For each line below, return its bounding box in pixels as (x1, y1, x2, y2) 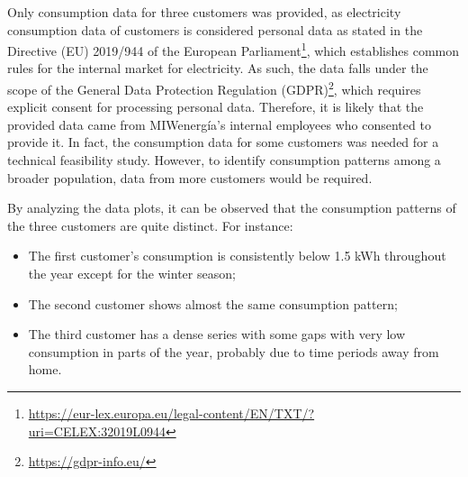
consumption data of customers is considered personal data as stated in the (7, 20, 423, 39)
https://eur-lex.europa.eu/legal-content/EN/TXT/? (28, 404, 315, 422)
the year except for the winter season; (28, 264, 236, 283)
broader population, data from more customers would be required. (7, 168, 373, 187)
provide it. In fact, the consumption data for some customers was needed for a (7, 133, 439, 151)
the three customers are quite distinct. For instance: (7, 216, 293, 234)
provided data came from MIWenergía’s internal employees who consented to (7, 115, 431, 133)
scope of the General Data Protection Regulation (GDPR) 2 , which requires (7, 78, 421, 98)
